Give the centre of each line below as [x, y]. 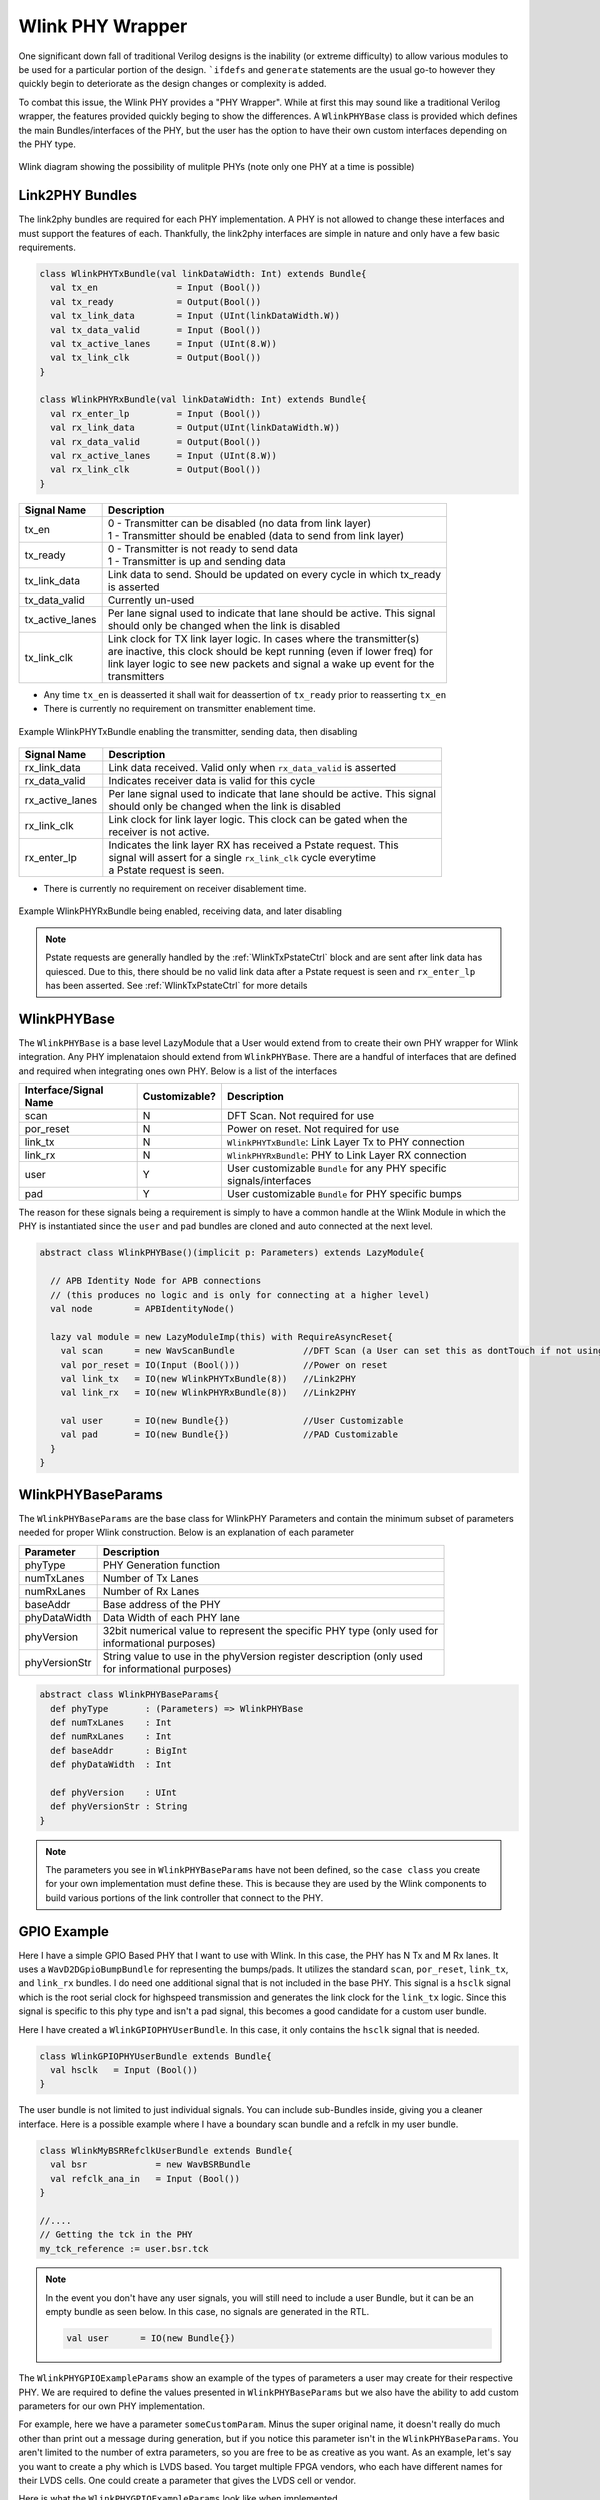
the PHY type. [47, 144]
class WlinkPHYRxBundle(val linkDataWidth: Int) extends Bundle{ [203, 399]
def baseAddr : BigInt [119, 1750]
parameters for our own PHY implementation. [111, 2406]
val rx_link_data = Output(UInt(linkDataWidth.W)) [195, 428]
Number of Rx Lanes [151, 1591]
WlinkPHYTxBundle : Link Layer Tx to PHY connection [345, 1142]
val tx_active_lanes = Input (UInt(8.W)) [163, 343]
